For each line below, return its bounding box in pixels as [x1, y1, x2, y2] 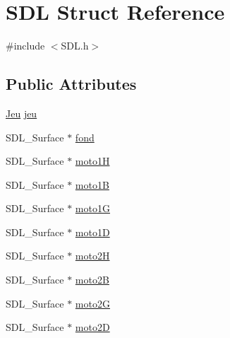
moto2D [75, 320, 110, 334]
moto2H [75, 248, 110, 263]
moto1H [75, 153, 110, 168]
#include [6, 38, 45, 53]
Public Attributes [6, 73, 137, 95]
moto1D [75, 224, 110, 239]
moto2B [75, 272, 109, 287]
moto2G [75, 296, 110, 310]
